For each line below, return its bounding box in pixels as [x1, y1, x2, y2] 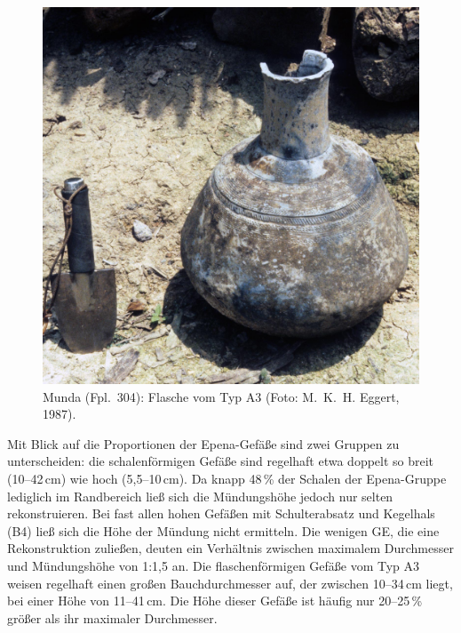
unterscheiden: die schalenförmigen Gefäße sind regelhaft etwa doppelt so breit [7, 452, 434, 470]
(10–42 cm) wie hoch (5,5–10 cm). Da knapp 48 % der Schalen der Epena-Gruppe [7, 469, 447, 487]
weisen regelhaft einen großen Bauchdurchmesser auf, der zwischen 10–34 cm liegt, [7, 573, 453, 592]
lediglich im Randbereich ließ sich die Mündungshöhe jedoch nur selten [7, 486, 393, 505]
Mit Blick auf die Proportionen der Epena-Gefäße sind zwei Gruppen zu [7, 434, 400, 453]
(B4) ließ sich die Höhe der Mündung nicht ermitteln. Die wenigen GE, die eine [7, 521, 440, 540]
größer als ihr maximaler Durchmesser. [7, 608, 218, 627]
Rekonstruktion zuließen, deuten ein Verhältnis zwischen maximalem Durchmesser [7, 539, 454, 557]
